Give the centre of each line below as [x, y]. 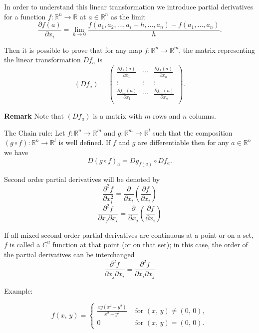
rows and [167, 116]
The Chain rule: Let [35, 132]
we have [16, 152]
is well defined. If [85, 142]
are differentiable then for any [183, 142]
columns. [203, 116]
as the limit [128, 16]
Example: [18, 290]
